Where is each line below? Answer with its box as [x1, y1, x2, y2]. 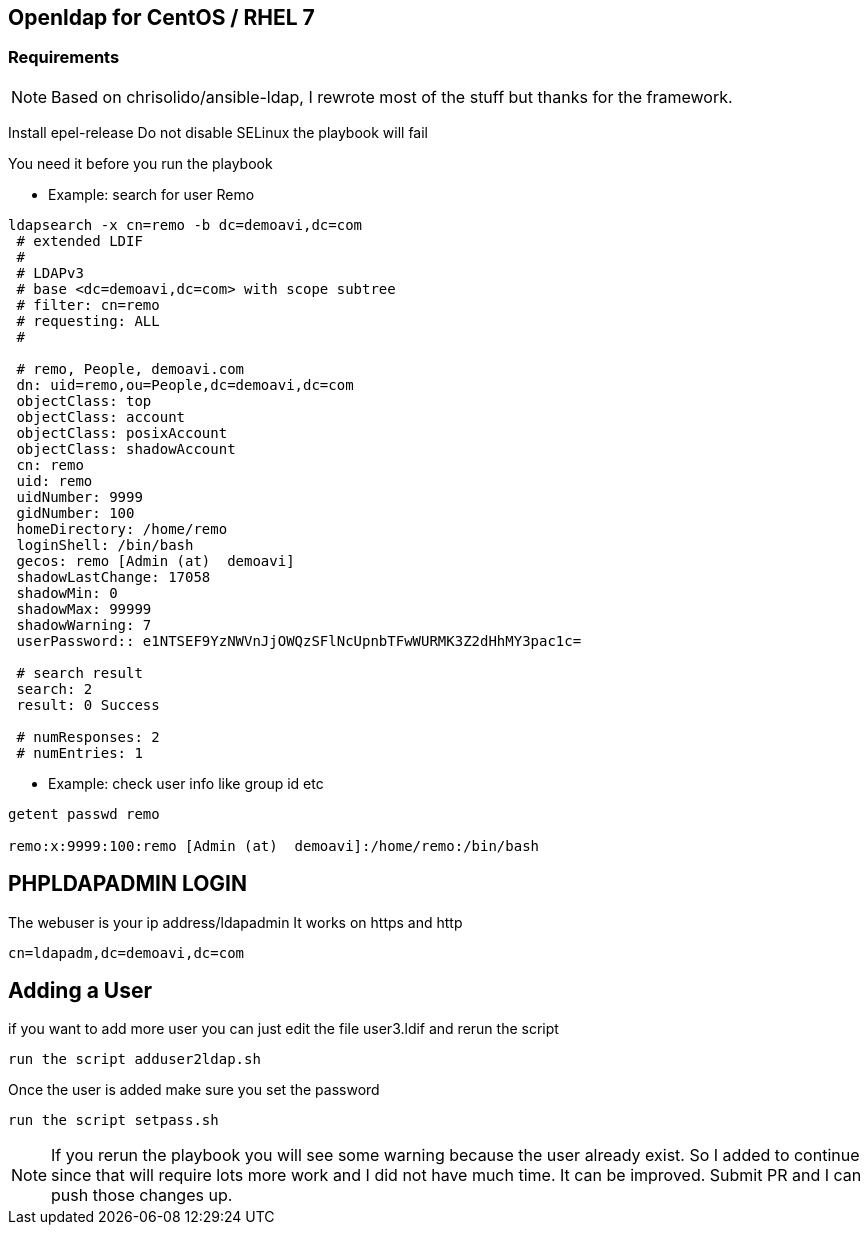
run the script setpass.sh [8, 1112, 219, 1129]
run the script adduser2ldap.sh [8, 1051, 261, 1068]
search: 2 [16, 680, 93, 697]
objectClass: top [16, 392, 152, 409]
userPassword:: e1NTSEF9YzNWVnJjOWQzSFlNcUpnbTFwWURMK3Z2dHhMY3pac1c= [16, 632, 582, 649]
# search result [16, 664, 143, 681]
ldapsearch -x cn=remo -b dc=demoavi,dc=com [8, 216, 363, 233]
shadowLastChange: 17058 [16, 568, 211, 585]
